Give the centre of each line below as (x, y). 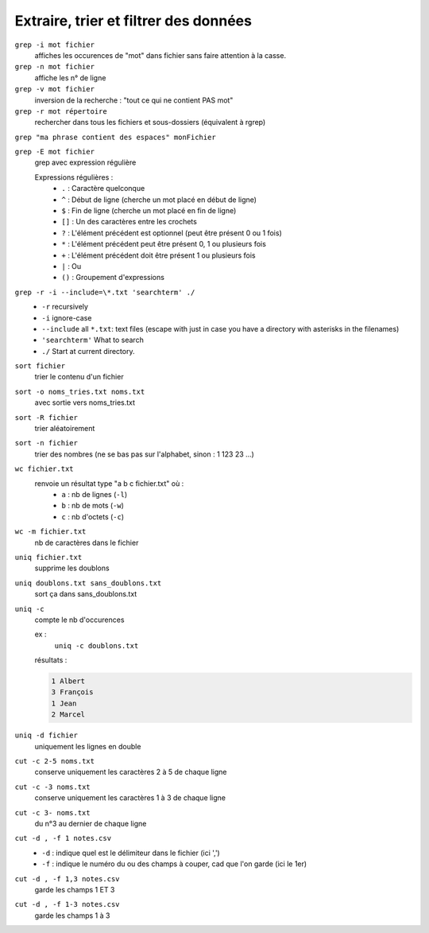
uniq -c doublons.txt (97, 645)
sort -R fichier (46, 417)
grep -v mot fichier (55, 89)
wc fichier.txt (44, 469)
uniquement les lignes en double (88, 746)
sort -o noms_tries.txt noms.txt (80, 391)
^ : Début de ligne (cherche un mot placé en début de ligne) (159, 200)
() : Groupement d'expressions (113, 278)
